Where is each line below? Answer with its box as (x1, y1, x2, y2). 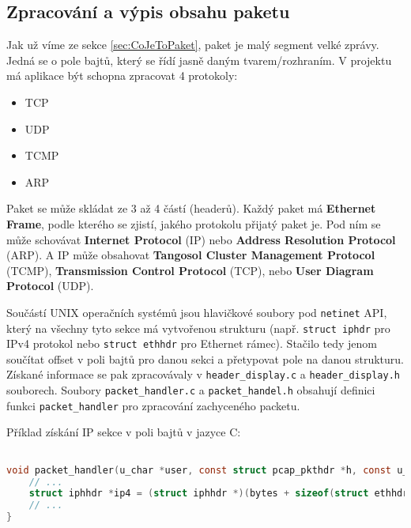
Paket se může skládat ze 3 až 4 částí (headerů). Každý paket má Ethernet (6, 200, 376, 217)
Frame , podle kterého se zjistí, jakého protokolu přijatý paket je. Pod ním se (6, 215, 381, 232)
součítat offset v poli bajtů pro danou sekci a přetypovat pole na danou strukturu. (6, 350, 404, 367)
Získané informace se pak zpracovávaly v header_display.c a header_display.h (6, 366, 401, 383)
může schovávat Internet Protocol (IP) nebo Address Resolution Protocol (6, 231, 396, 247)
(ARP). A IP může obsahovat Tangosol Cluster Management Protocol (6, 247, 375, 263)
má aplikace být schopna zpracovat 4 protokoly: (6, 67, 238, 84)
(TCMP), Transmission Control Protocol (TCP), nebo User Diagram (6, 262, 374, 278)
